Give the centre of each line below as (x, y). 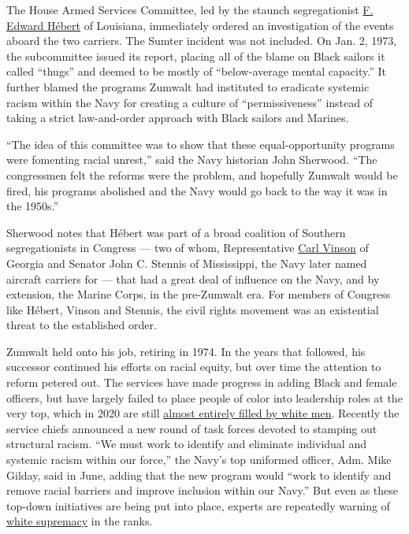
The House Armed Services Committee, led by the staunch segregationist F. (190, 9)
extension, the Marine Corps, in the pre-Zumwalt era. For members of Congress (199, 294)
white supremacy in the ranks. (80, 521)
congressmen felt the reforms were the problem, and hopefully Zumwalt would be (202, 174)
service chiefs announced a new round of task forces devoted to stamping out (192, 428)
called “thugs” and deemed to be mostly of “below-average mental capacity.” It (196, 71)
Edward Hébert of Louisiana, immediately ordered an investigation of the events (200, 25)
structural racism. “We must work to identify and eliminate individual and (186, 444)
